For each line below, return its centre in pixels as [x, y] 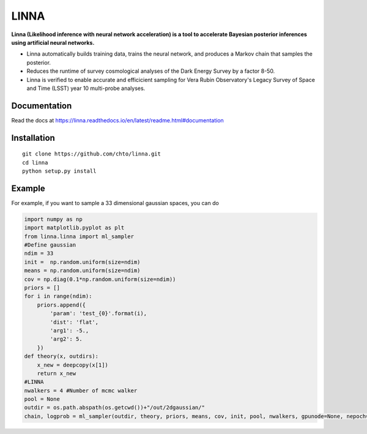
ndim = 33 [39, 253]
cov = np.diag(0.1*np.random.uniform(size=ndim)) [100, 279]
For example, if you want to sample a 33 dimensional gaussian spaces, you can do [115, 203]
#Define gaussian [50, 245]
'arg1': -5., [69, 330]
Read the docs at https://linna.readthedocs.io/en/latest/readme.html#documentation [118, 120]
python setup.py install [59, 171]
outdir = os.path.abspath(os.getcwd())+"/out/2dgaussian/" [114, 408]
